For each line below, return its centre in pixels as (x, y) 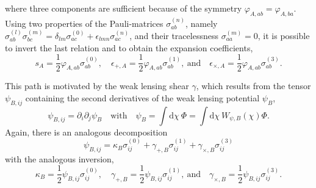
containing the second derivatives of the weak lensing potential (142, 97)
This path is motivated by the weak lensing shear (97, 86)
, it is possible (284, 36)
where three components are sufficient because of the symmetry (124, 8)
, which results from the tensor (253, 86)
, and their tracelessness (174, 36)
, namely (202, 23)
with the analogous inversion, (59, 158)
